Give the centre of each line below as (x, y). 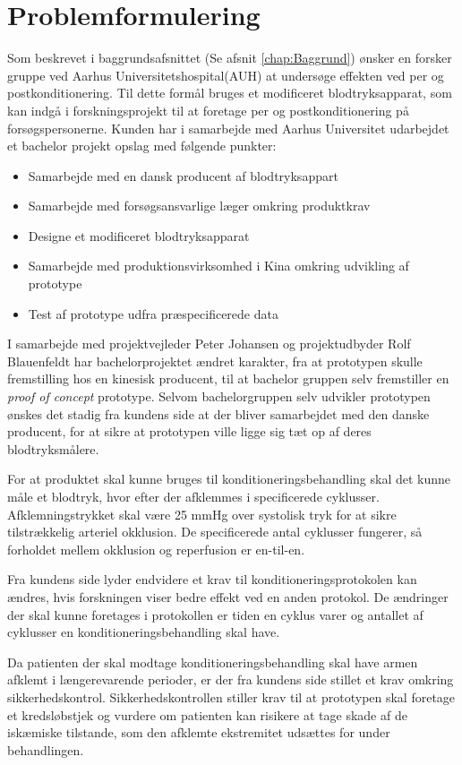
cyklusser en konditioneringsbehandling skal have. (144, 632)
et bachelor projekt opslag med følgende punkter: (142, 146)
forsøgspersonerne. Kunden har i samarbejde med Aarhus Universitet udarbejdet (228, 128)
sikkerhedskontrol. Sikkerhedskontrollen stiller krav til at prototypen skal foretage (231, 696)
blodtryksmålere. (53, 448)
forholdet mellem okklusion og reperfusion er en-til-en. (156, 549)
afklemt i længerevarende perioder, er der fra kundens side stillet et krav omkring (231, 679)
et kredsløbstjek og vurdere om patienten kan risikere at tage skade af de (207, 714)
